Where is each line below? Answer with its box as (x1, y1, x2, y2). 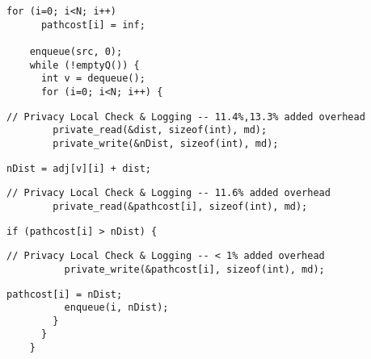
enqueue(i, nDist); (64, 302, 169, 314)
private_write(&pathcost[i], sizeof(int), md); (64, 263, 325, 275)
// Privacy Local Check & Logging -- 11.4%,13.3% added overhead (6, 111, 365, 123)
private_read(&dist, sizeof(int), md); (53, 124, 268, 136)
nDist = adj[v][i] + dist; (6, 162, 151, 174)
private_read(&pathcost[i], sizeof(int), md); (53, 200, 308, 212)
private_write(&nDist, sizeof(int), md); (53, 137, 279, 149)
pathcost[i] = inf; (40, 19, 145, 31)
